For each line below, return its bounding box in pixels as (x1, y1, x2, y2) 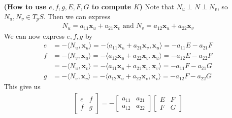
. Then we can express (43, 11, 110, 21)
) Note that (139, 1, 174, 11)
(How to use (4, 1, 46, 11)
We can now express (4, 30, 65, 41)
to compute (92, 1, 131, 11)
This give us (4, 81, 41, 92)
